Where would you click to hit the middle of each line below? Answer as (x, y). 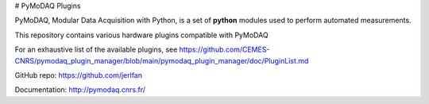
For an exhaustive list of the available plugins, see (96, 50)
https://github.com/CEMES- (224, 50)
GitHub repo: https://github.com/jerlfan (79, 75)
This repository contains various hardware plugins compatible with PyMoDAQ (142, 35)
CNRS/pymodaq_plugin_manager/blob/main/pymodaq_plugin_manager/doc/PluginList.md (162, 60)
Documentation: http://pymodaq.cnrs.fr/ (80, 90)
